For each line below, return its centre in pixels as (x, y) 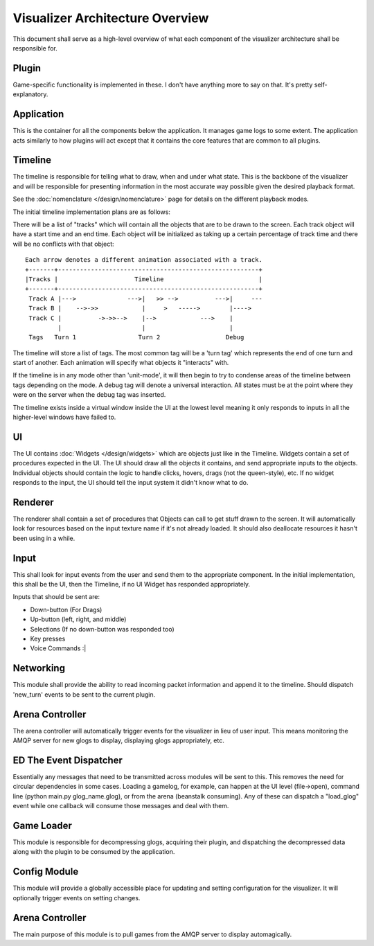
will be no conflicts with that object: (63, 244)
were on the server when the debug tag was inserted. (89, 395)
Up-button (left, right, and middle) (78, 619)
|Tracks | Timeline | (144, 279)
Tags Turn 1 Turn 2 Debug (136, 337)
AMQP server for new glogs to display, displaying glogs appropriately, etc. (119, 740)
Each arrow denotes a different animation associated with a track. (144, 260)
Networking (39, 668)
